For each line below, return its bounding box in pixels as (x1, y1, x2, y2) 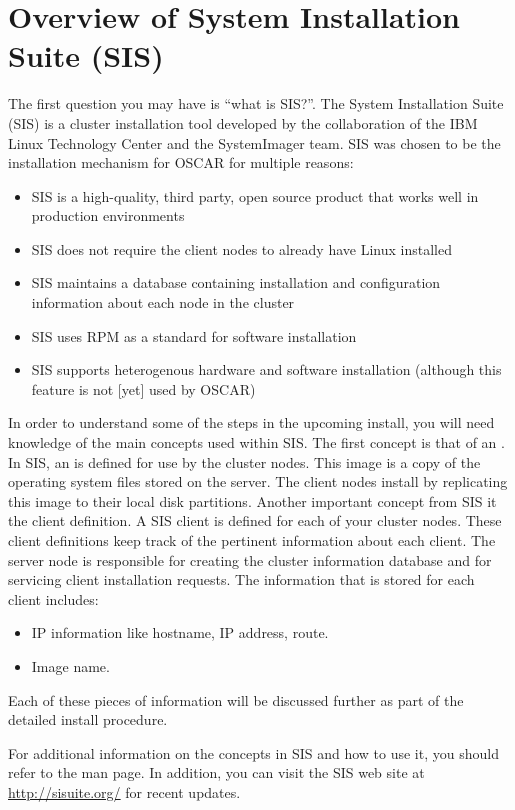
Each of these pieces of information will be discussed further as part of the (8, 689, 464, 710)
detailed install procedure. (8, 709, 168, 730)
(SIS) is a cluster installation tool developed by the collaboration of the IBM (8, 112, 478, 133)
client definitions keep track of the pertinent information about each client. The (8, 530, 496, 550)
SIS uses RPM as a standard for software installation (31, 325, 357, 346)
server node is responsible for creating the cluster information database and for (8, 549, 492, 570)
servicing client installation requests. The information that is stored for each (8, 569, 475, 590)
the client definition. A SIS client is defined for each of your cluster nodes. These (8, 510, 502, 531)
